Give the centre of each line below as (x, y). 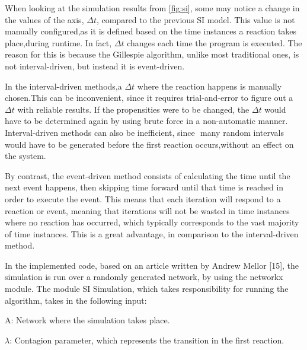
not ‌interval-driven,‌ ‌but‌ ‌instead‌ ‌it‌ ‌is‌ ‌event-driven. (95, 66)
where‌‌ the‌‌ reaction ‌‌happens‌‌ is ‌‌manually (210, 86)
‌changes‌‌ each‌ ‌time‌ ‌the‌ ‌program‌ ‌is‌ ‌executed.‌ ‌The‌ (215, 42)
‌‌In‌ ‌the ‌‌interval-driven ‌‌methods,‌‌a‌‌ (63, 86)
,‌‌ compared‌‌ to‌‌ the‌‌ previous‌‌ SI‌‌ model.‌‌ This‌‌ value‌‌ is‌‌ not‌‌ (196, 19)
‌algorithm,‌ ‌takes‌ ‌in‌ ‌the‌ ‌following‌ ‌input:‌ (76, 300)
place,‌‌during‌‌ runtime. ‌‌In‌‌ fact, (58, 42)
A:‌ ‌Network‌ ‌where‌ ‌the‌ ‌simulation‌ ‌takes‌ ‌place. (87, 320)
